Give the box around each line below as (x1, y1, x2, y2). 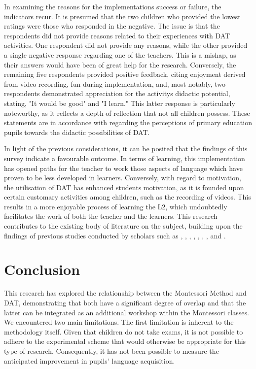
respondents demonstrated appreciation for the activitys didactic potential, (4, 88, 230, 99)
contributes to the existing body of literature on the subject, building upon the (4, 221, 243, 231)
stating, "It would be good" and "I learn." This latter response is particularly (4, 98, 235, 108)
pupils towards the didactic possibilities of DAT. (4, 127, 150, 137)
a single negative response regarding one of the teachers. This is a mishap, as (4, 49, 236, 60)
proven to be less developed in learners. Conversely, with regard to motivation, (4, 172, 241, 183)
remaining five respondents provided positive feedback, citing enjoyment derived (4, 69, 246, 79)
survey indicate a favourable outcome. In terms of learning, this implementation (4, 153, 245, 163)
